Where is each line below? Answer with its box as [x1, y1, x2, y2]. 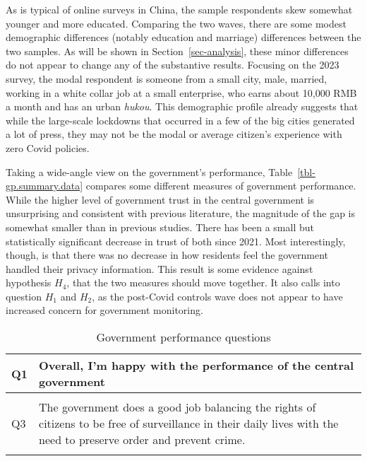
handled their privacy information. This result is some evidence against [6, 261, 313, 276]
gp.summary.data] [6, 178, 83, 193]
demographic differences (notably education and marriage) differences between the [6, 30, 361, 45]
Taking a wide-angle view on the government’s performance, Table [6, 164, 293, 179]
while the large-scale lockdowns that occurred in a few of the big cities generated [6, 112, 355, 127]
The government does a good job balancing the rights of [39, 399, 316, 416]
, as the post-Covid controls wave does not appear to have [92, 288, 343, 303]
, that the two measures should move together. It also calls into [66, 275, 340, 290]
